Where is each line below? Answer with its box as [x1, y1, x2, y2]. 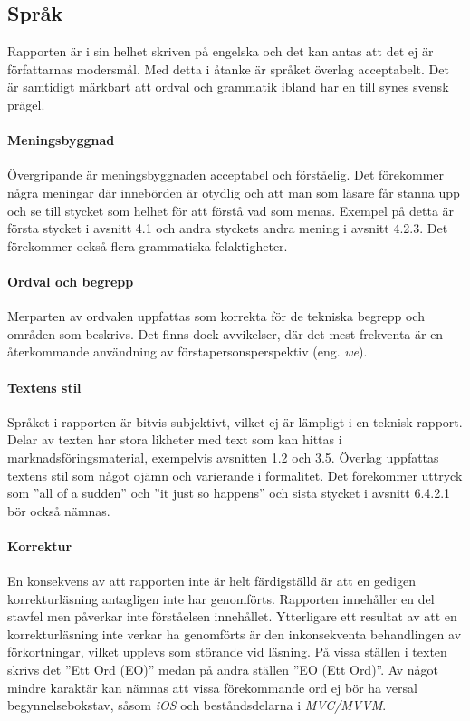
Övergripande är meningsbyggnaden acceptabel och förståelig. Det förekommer [7, 165, 445, 184]
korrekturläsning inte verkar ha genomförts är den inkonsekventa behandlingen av [7, 624, 462, 643]
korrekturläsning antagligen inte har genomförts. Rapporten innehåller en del [7, 589, 435, 608]
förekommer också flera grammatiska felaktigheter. [7, 236, 288, 255]
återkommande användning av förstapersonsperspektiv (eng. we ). [7, 342, 368, 361]
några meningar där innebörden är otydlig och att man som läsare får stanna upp [7, 182, 460, 201]
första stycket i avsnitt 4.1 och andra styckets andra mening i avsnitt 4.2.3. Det [7, 219, 448, 238]
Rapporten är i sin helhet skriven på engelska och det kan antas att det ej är [7, 42, 434, 61]
